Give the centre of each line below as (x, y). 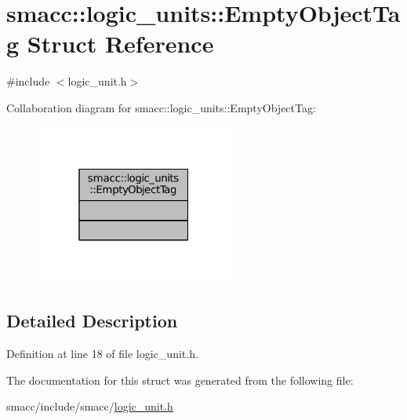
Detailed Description (92, 321)
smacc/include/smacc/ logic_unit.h (90, 406)
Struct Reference (120, 44)
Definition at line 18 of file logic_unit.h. (102, 353)
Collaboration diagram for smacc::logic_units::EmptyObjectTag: (161, 107)
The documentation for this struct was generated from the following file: (180, 380)
